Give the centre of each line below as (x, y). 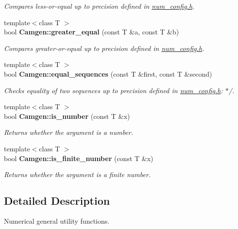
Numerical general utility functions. (57, 221)
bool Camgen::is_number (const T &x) (67, 116)
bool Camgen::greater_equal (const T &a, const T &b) (92, 32)
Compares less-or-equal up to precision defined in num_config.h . (99, 6)
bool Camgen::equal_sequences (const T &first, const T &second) (108, 74)
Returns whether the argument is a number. (69, 132)
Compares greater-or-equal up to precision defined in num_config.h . (104, 48)
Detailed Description (57, 201)
